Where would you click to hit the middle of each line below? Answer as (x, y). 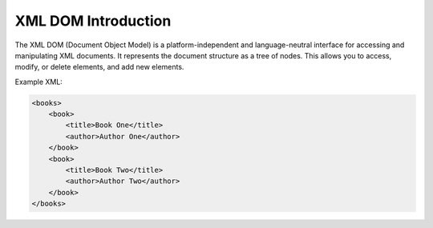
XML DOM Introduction (93, 21)
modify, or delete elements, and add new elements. (99, 67)
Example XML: (39, 82)
